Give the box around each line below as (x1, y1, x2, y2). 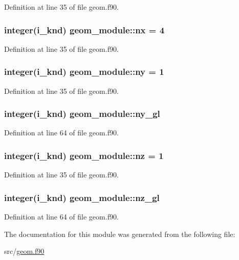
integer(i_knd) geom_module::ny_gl (4, 107, 160, 120)
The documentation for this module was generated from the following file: (4, 228, 235, 239)
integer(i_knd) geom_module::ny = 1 (4, 65, 164, 78)
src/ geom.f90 (4, 246, 45, 256)
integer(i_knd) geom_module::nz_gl (4, 191, 160, 204)
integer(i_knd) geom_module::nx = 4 (4, 23, 165, 36)
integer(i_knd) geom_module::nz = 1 (4, 149, 164, 162)
